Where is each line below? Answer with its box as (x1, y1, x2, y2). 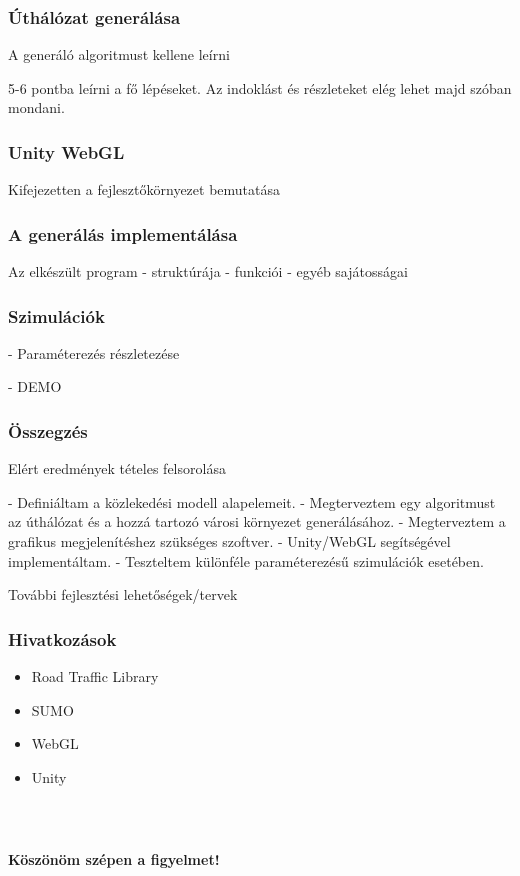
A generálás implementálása (8, 221, 238, 246)
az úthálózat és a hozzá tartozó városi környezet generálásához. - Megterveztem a (8, 511, 506, 532)
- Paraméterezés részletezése (8, 342, 180, 363)
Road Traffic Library (31, 666, 159, 687)
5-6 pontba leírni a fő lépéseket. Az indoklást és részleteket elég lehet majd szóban (8, 77, 512, 98)
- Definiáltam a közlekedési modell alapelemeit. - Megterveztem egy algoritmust (8, 491, 496, 512)
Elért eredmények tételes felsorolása (8, 458, 226, 479)
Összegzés (8, 418, 88, 443)
